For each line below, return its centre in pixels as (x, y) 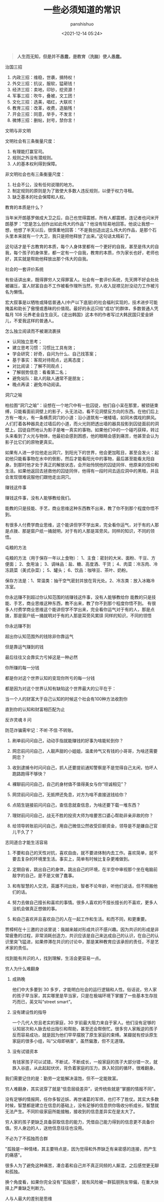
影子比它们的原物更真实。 (31, 442)
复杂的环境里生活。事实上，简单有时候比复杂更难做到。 (76, 859)
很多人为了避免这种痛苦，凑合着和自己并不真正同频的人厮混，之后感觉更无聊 (82, 1165)
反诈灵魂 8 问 (18, 719)
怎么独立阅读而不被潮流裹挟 (33, 331)
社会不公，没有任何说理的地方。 (44, 184)
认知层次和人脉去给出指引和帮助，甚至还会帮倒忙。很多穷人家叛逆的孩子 (85, 1028)
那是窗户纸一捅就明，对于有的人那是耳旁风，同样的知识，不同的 (86, 531)
